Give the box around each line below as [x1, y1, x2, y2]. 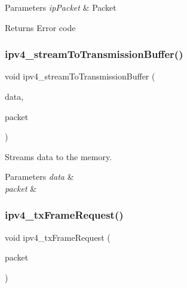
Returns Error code [5, 21, 76, 33]
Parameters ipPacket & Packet [5, 1, 117, 13]
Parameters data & [5, 170, 74, 183]
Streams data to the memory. [5, 150, 112, 163]
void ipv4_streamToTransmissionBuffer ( [5, 70, 155, 82]
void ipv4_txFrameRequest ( [5, 231, 111, 243]
